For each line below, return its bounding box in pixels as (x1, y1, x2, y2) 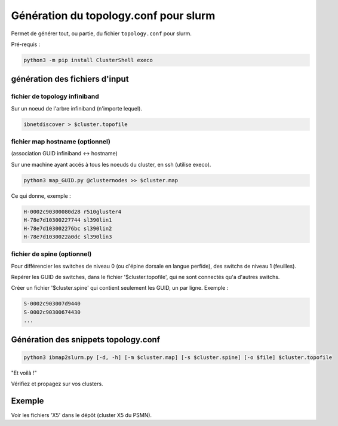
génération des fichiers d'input (11, 74, 129, 84)
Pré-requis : (11, 41, 41, 48)
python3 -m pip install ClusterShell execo (23, 57, 153, 63)
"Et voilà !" (11, 369, 37, 376)
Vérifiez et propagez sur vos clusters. (11, 380, 104, 388)
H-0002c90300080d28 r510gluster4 (23, 208, 122, 215)
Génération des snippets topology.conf (11, 335, 161, 345)
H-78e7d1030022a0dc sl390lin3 (23, 233, 112, 240)
